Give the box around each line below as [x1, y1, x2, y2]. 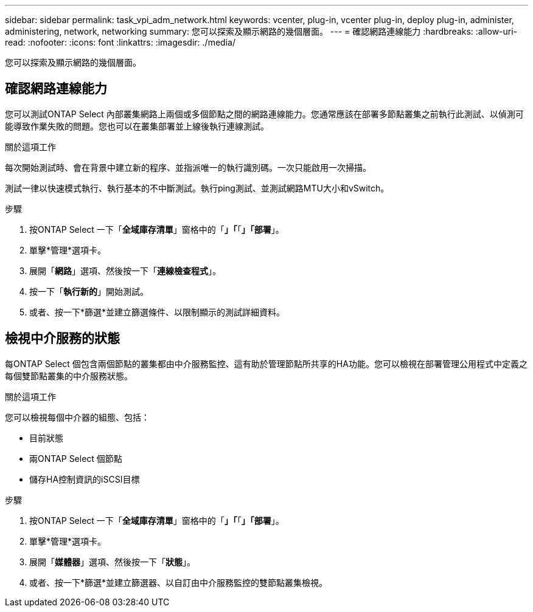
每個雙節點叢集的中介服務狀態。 [5, 370, 133, 381]
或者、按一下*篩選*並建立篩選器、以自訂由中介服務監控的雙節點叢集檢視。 [29, 577, 328, 588]
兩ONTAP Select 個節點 [29, 453, 122, 464]
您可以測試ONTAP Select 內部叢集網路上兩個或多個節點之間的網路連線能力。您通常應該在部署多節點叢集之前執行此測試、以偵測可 [5, 108, 524, 119]
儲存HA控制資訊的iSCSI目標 [29, 473, 140, 484]
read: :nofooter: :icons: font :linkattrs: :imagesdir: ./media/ [5, 37, 235, 47]
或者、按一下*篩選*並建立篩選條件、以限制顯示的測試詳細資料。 [29, 306, 285, 317]
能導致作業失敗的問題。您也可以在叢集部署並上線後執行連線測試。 [5, 120, 269, 131]
